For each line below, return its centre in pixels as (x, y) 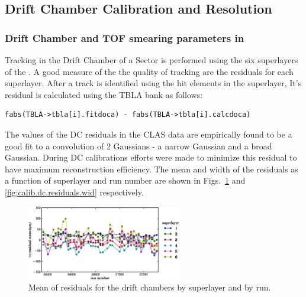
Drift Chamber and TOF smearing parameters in (125, 37)
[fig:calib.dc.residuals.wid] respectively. (74, 192)
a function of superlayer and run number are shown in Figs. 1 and (125, 180)
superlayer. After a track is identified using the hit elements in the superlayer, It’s (153, 83)
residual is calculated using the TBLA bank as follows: (104, 94)
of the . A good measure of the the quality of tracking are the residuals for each (149, 71)
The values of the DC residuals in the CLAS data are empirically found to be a (149, 134)
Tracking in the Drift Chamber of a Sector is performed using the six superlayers (152, 60)
